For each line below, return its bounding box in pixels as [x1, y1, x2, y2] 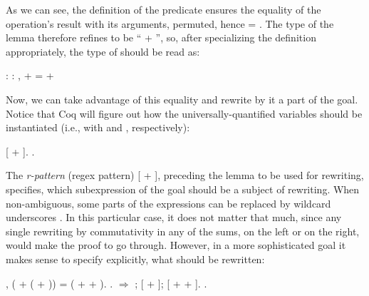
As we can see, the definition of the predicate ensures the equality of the [6, 2, 321, 16]
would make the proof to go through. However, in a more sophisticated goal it [6, 238, 346, 252]
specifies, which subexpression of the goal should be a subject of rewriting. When [6, 181, 360, 196]
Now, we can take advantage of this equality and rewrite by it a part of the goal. [6, 91, 358, 106]
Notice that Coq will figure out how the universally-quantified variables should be [6, 106, 363, 121]
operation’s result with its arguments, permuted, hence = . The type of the [6, 16, 334, 31]
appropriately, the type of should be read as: [6, 44, 200, 58]
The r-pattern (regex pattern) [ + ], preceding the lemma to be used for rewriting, [6, 168, 364, 183]
